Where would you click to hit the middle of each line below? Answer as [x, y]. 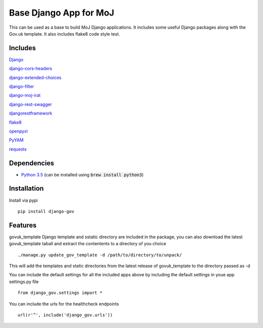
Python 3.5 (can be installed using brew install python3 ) [82, 174]
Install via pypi [23, 200]
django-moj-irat [25, 96]
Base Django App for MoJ [62, 13]
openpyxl [18, 131]
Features [23, 225]
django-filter [21, 87]
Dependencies [32, 163]
